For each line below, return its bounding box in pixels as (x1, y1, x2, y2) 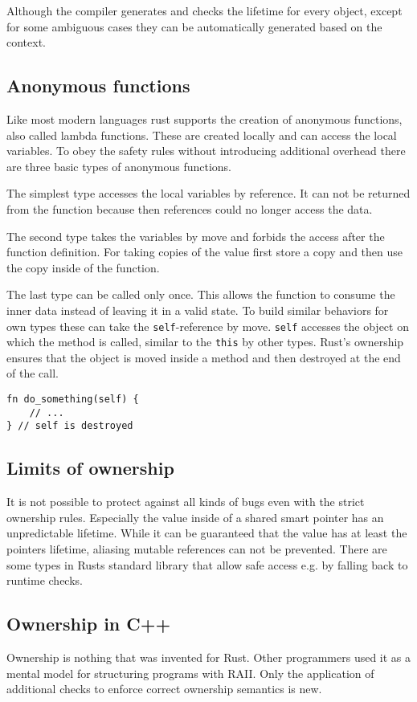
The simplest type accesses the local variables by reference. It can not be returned (6, 185, 411, 202)
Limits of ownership (6, 455, 174, 480)
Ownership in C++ (6, 611, 171, 636)
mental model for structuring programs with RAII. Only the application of (6, 664, 374, 681)
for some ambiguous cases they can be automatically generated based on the (6, 18, 382, 35)
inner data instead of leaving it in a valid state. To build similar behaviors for (6, 301, 389, 318)
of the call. (6, 365, 59, 382)
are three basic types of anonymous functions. (6, 157, 231, 174)
